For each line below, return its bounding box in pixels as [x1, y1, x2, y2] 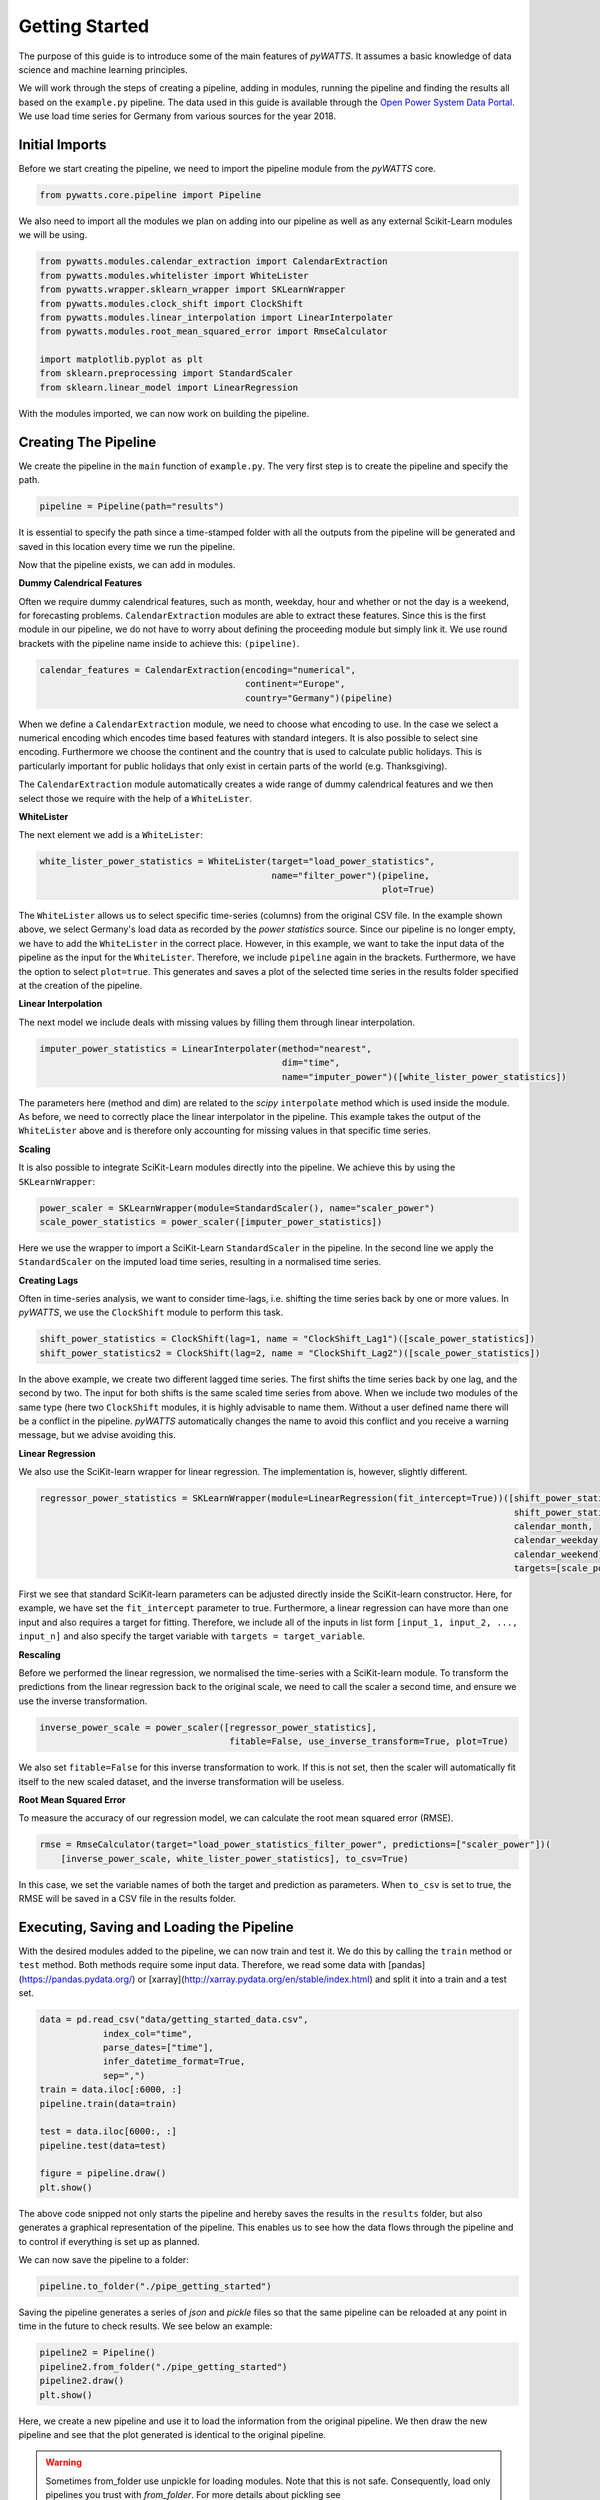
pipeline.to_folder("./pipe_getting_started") [39, 2280, 272, 2292]
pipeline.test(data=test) [39, 2140, 167, 2151]
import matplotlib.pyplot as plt [39, 354, 204, 365]
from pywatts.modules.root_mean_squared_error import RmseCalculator [39, 326, 388, 337]
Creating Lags [18, 1274, 79, 1286]
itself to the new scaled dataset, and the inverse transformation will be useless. [18, 1775, 345, 1787]
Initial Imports [18, 136, 107, 153]
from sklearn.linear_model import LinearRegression [39, 381, 299, 393]
